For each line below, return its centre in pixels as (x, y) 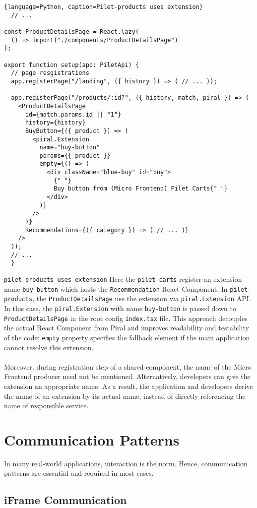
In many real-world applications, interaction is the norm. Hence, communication (126, 463)
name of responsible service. (46, 406)
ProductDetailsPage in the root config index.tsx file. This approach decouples (126, 318)
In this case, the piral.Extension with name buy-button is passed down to (120, 308)
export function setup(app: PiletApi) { (72, 65)
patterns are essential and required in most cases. (79, 473)
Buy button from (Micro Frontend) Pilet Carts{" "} (141, 189)
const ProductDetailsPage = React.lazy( (72, 32)
